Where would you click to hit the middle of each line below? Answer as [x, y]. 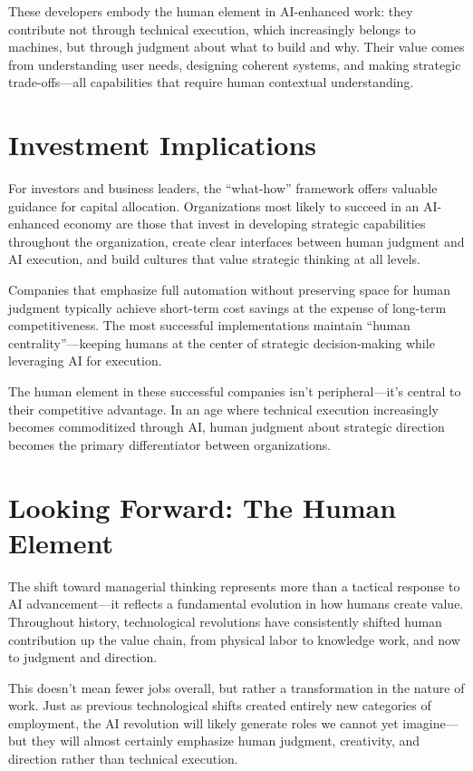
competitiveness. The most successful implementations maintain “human [209, 325]
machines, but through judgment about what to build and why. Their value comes [236, 47]
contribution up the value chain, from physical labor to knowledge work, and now [234, 639]
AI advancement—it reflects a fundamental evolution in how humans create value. [236, 604]
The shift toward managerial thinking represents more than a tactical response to [234, 586]
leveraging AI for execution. [85, 361]
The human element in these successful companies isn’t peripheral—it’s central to [235, 391]
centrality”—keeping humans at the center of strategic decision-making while [222, 342]
